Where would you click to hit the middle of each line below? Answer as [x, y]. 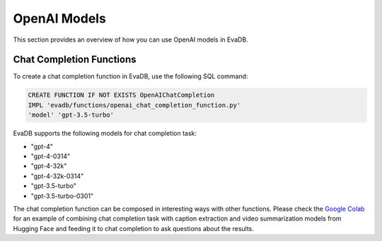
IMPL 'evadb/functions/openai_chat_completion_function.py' [134, 105]
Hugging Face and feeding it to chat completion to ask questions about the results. [134, 228]
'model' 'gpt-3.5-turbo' [71, 115]
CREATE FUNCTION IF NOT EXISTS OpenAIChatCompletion [121, 95]
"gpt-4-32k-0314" [57, 176]
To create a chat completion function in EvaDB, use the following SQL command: [131, 76]
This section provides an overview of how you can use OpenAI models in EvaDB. [131, 40]
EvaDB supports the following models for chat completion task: [105, 134]
